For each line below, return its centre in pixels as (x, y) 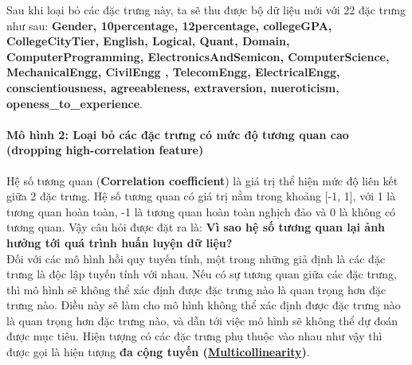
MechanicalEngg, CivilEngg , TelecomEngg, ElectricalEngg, (173, 72)
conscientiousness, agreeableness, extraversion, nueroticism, (173, 87)
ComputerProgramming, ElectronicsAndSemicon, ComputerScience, (198, 56)
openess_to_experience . (75, 103)
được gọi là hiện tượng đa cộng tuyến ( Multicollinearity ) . (158, 352)
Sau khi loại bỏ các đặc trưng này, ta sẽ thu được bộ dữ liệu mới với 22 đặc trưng (206, 10)
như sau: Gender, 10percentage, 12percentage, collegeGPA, (169, 25)
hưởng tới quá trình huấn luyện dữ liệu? (120, 242)
